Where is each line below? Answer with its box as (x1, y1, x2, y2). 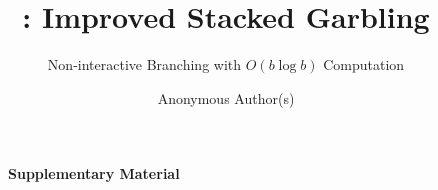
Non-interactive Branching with (47, 54, 242, 75)
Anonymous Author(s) (157, 87, 295, 108)
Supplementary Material (8, 163, 180, 184)
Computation (323, 54, 405, 75)
